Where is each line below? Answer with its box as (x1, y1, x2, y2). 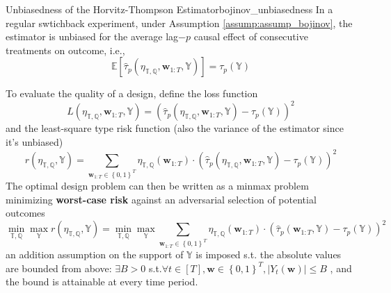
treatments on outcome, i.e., (6, 42, 125, 57)
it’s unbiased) (6, 135, 63, 149)
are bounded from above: (6, 260, 112, 275)
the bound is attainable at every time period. (6, 274, 198, 289)
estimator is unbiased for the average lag (6, 29, 179, 44)
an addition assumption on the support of (6, 247, 184, 262)
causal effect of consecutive (193, 29, 308, 44)
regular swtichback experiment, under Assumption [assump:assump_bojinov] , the (6, 15, 353, 30)
